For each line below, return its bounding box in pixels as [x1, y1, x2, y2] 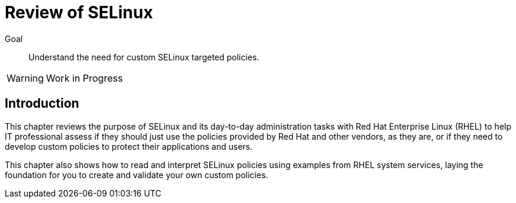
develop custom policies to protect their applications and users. [5, 141, 253, 152]
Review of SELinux [5, 2, 153, 22]
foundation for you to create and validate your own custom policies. [5, 169, 268, 180]
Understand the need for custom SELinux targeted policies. [28, 51, 259, 62]
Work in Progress [46, 72, 123, 84]
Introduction [5, 96, 79, 111]
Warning [7, 72, 44, 84]
